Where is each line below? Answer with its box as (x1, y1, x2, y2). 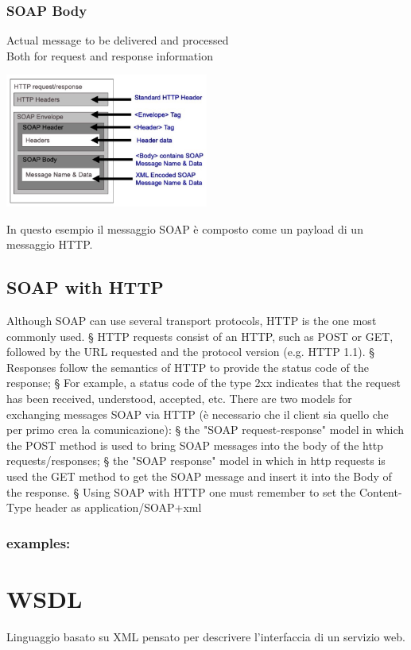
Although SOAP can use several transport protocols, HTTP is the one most (6, 312, 377, 329)
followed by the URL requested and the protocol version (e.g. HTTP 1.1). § (6, 343, 375, 360)
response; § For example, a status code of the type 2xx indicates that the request (6, 374, 401, 391)
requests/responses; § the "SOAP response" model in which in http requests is (6, 452, 386, 469)
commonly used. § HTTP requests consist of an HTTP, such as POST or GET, (6, 327, 394, 344)
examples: (6, 532, 71, 552)
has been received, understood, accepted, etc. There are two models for (6, 390, 352, 407)
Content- (359, 483, 402, 500)
